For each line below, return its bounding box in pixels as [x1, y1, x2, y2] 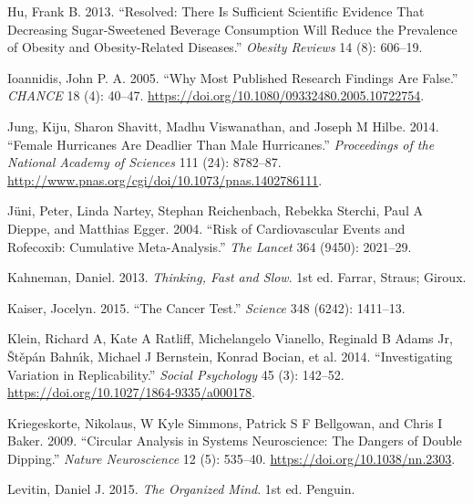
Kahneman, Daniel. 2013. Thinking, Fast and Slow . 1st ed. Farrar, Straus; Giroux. [7, 268, 467, 287]
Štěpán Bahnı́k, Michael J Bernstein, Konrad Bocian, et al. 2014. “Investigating [7, 346, 453, 365]
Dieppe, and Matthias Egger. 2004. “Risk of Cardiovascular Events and [7, 218, 406, 237]
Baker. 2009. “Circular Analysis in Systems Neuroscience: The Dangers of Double [7, 431, 462, 450]
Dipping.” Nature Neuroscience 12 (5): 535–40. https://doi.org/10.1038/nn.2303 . [7, 448, 456, 467]
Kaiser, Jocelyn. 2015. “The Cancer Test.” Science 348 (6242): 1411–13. [7, 298, 406, 317]
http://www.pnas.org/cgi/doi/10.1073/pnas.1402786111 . [7, 170, 323, 189]
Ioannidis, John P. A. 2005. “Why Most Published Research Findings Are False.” [7, 68, 458, 87]
